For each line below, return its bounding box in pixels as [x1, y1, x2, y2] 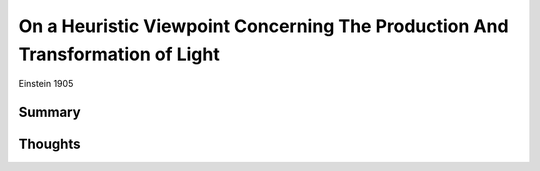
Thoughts [18, 136, 81, 153]
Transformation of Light [18, 43, 220, 65]
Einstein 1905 [18, 78, 74, 90]
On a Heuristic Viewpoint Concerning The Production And [18, 15, 509, 37]
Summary [18, 104, 81, 121]
